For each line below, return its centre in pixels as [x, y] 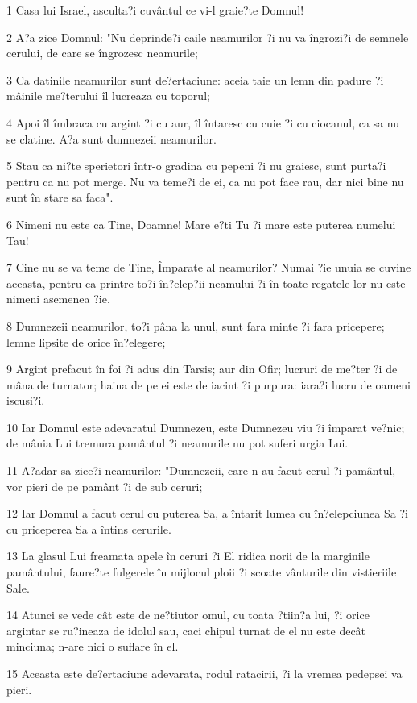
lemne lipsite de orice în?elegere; [86, 341]
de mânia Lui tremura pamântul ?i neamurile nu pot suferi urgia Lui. [178, 443]
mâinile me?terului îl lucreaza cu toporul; [108, 96]
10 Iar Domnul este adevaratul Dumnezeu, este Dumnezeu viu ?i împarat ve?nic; [206, 427]
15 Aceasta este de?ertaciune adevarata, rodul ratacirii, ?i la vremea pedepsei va [204, 673]
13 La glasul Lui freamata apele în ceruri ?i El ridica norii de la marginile [188, 556]
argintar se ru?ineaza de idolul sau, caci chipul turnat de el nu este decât [186, 630]
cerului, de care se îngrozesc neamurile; [102, 53]
